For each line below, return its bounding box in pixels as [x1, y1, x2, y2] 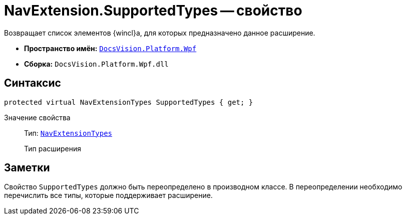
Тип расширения [24, 144, 82, 153]
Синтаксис [4, 77, 61, 90]
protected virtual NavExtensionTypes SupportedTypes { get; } [4, 98, 253, 106]
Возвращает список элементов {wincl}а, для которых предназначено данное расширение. [4, 28, 315, 37]
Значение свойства [4, 113, 71, 122]
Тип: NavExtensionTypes [24, 128, 113, 137]
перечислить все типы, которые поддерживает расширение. [4, 191, 213, 200]
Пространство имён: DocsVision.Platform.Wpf [24, 44, 197, 53]
